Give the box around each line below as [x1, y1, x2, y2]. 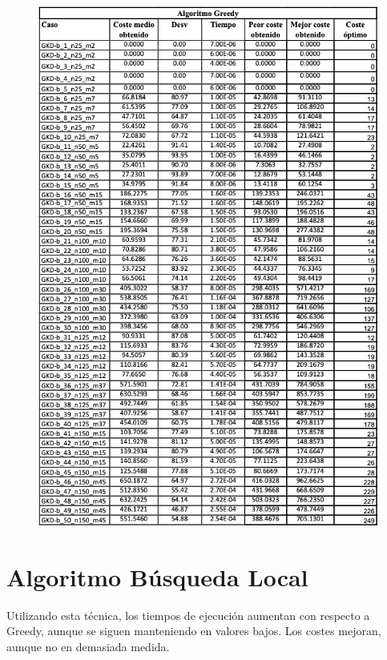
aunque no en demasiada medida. [6, 638, 170, 654]
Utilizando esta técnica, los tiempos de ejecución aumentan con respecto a [6, 606, 370, 623]
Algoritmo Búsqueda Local [6, 560, 308, 593]
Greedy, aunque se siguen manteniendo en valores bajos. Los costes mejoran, [6, 622, 381, 639]
